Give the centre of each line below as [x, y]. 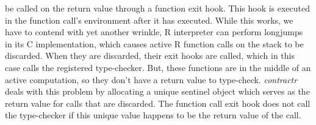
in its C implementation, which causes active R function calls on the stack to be [154, 43]
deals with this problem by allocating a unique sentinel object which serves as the [157, 91]
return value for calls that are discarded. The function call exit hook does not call [158, 103]
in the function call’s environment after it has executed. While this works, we [149, 20]
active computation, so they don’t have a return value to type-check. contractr [151, 79]
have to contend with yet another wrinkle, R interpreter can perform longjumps [154, 32]
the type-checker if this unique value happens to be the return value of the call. [153, 115]
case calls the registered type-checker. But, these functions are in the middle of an [158, 67]
